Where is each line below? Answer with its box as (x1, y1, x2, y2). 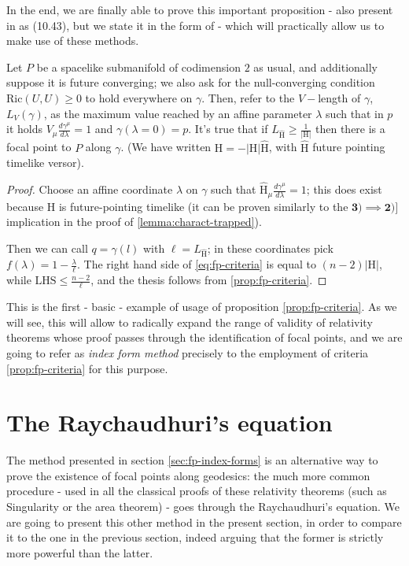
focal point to (6, 139, 72, 155)
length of (318, 89, 361, 105)
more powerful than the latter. (6, 544, 153, 560)
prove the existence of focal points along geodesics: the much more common (6, 467, 370, 483)
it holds (6, 120, 42, 137)
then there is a (315, 120, 385, 137)
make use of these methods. (6, 32, 139, 49)
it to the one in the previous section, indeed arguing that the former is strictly (6, 529, 384, 546)
